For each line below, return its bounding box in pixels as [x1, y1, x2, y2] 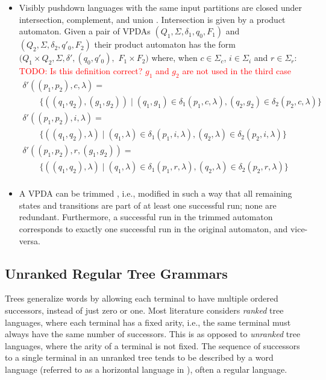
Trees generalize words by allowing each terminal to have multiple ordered [5, 292, 278, 305]
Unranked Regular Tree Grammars [5, 264, 228, 282]
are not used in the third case [182, 65, 292, 77]
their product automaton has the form [94, 38, 236, 51]
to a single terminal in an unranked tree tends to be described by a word [5, 351, 274, 364]
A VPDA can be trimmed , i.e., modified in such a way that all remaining [19, 187, 292, 200]
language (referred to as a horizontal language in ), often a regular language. [5, 363, 287, 375]
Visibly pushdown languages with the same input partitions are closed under [19, 1, 302, 13]
